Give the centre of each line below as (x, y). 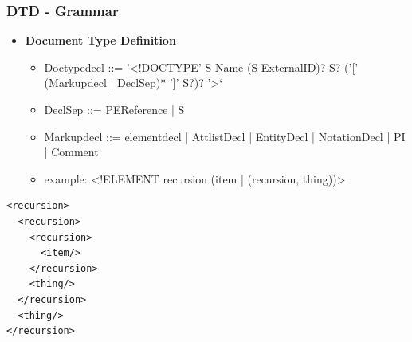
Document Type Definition (100, 40)
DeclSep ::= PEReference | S (114, 109)
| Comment (71, 152)
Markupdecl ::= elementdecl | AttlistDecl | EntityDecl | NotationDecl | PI (225, 136)
